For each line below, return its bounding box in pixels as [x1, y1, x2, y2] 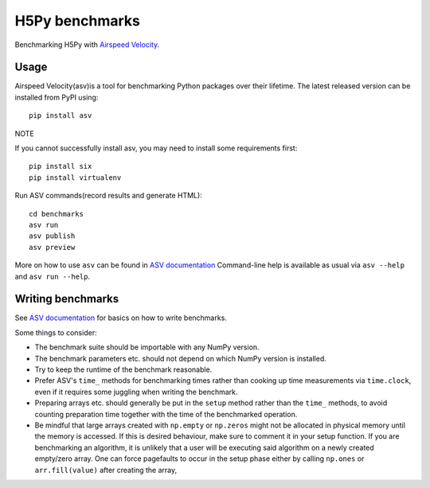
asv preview [29, 243, 76, 252]
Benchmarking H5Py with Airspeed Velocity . [14, 40, 160, 49]
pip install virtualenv [29, 173, 122, 182]
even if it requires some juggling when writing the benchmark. [34, 387, 238, 396]
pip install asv [29, 111, 92, 120]
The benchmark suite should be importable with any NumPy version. [34, 342, 260, 352]
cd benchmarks [29, 209, 84, 218]
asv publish [29, 232, 76, 240]
